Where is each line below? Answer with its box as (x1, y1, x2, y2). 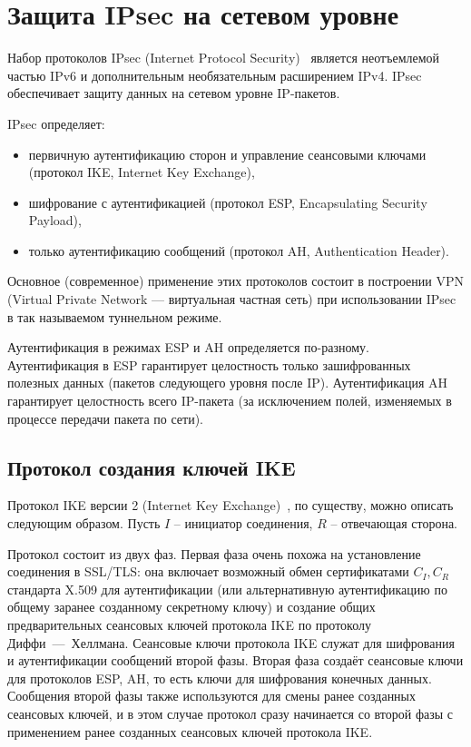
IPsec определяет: (7, 113, 105, 133)
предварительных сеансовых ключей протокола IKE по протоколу (7, 614, 371, 634)
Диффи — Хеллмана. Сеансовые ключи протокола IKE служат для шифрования (7, 633, 455, 652)
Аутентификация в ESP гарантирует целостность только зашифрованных (7, 355, 411, 374)
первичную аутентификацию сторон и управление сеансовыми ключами (28, 144, 427, 163)
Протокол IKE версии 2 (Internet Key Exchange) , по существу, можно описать (7, 496, 454, 515)
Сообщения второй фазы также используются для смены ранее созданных (7, 686, 417, 705)
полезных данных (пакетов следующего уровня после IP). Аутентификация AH (7, 373, 448, 392)
